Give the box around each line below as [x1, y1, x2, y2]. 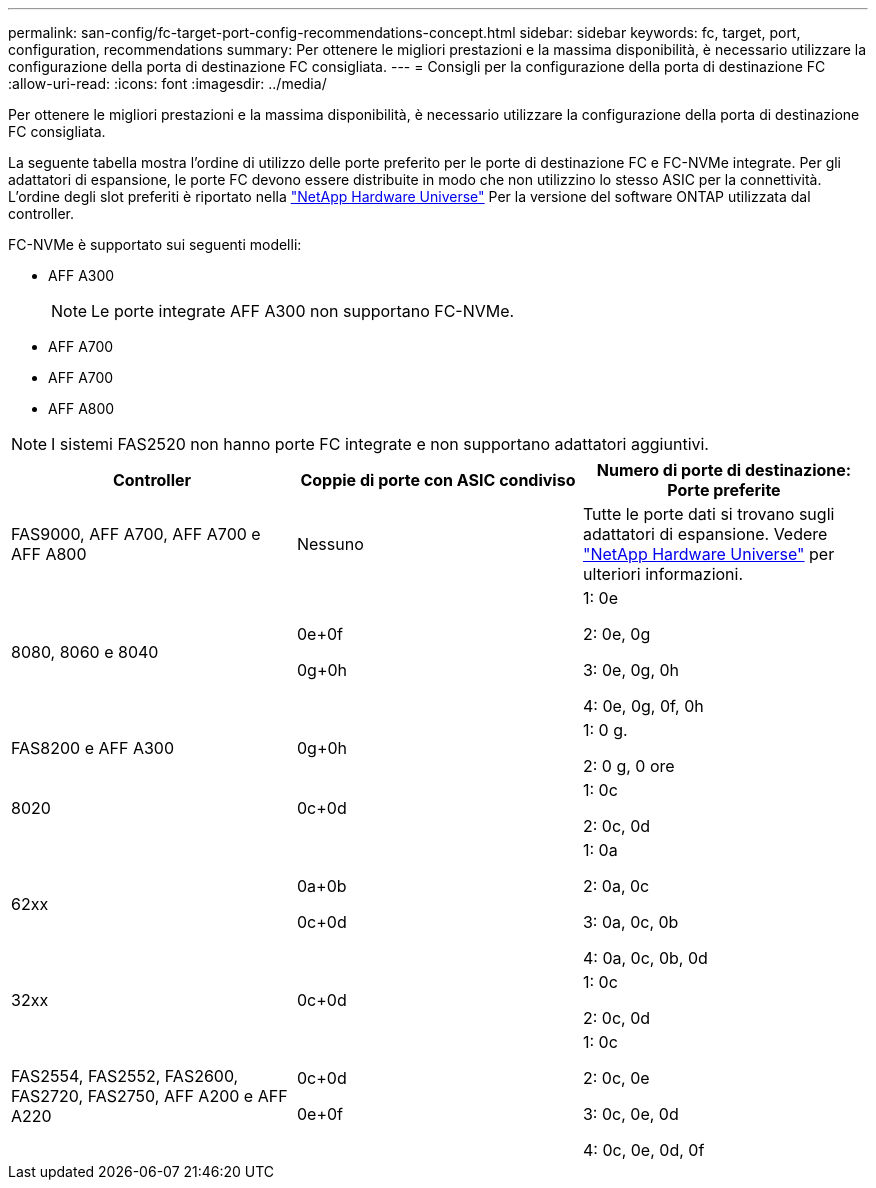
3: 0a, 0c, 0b [582, 912, 679, 932]
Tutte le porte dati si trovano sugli [582, 504, 835, 524]
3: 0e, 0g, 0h [582, 660, 680, 680]
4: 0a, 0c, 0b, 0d [582, 948, 708, 968]
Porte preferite [667, 480, 781, 500]
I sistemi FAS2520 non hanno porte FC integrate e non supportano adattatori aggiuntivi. [51, 434, 709, 454]
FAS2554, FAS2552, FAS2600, [11, 1066, 239, 1086]
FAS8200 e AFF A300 [11, 738, 175, 758]
